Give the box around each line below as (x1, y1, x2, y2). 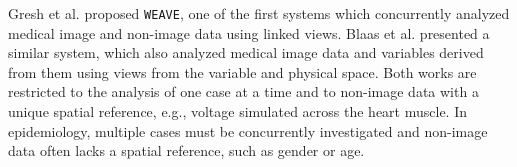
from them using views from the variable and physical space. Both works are (8, 61, 477, 82)
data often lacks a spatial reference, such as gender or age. (8, 140, 365, 161)
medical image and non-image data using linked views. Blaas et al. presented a (8, 22, 490, 43)
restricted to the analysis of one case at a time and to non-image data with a (8, 81, 479, 102)
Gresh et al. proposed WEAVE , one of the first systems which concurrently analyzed (8, 3, 510, 23)
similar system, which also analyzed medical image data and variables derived (8, 42, 484, 63)
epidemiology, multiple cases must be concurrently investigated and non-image (8, 120, 488, 141)
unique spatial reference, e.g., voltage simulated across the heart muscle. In (8, 101, 468, 122)
